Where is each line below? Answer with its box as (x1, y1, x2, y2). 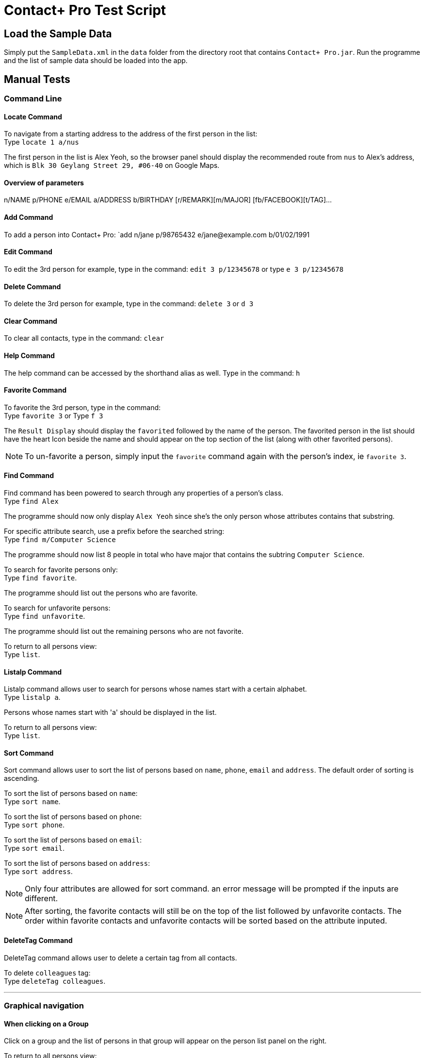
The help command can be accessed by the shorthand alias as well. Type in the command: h (4, 368, 300, 377)
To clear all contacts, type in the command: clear (4, 334, 164, 343)
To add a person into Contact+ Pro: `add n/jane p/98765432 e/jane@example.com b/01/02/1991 (4, 230, 310, 239)
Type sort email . (4, 844, 65, 853)
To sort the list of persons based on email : (4, 836, 142, 844)
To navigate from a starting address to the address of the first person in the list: (4, 130, 258, 138)
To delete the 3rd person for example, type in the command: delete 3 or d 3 (4, 299, 254, 308)
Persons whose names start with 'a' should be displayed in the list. (4, 708, 217, 717)
